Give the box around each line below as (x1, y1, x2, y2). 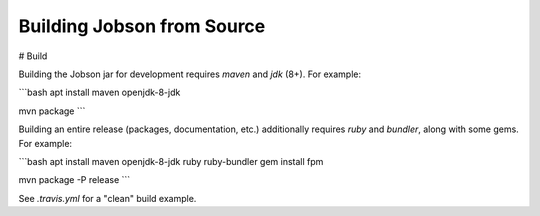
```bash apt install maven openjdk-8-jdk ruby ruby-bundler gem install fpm (18, 155, 324, 167)
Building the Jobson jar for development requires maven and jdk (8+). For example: (18, 68, 362, 80)
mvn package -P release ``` (18, 174, 131, 186)
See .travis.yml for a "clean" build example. (18, 192, 197, 204)
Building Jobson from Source (18, 15, 266, 37)
